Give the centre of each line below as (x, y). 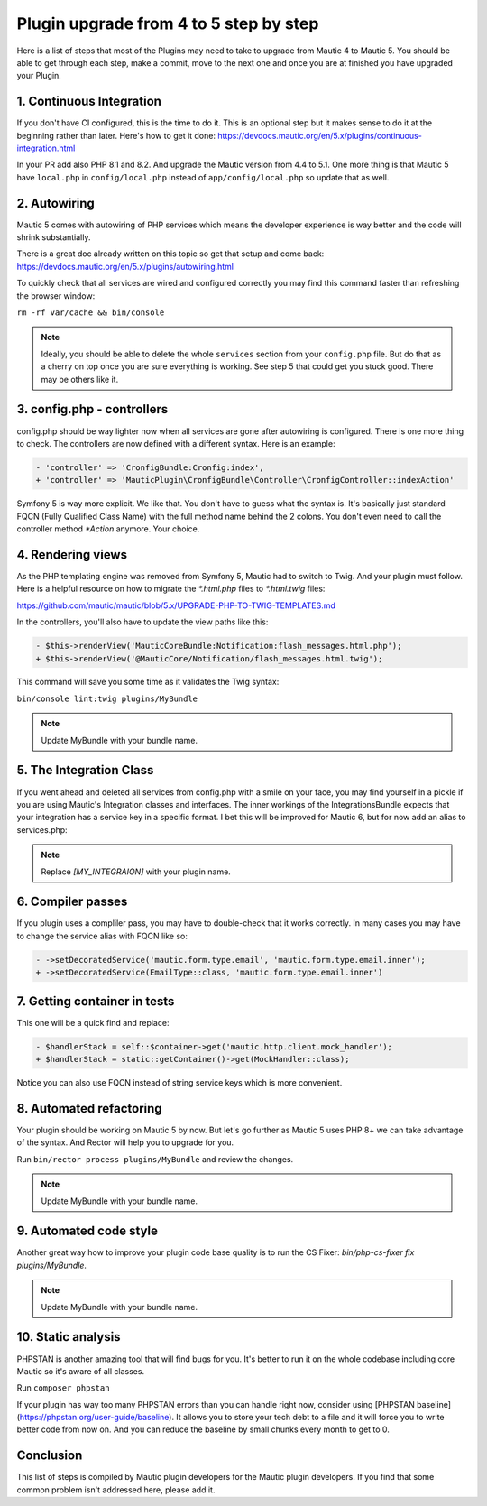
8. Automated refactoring (89, 1109)
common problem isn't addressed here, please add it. (116, 1490)
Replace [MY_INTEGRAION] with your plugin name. (136, 872)
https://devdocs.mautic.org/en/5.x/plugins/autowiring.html (125, 266)
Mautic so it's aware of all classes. (80, 1371)
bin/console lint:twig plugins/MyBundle (107, 698)
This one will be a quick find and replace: (93, 1022)
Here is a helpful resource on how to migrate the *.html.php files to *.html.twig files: (171, 589)
